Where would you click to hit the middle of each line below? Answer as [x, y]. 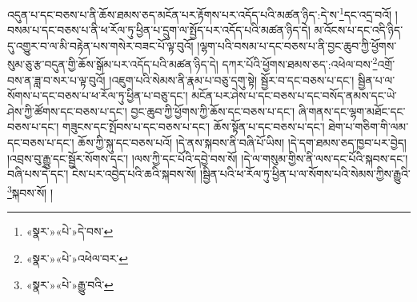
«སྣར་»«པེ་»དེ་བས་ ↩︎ [70, 231]
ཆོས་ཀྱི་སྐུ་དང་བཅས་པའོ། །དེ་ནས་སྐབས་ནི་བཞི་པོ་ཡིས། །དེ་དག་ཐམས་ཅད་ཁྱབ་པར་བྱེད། [242, 143]
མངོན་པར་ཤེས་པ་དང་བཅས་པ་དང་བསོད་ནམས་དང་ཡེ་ [294, 95]
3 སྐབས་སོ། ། [30, 191]
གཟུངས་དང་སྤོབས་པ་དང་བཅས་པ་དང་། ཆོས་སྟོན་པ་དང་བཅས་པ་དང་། [194, 127]
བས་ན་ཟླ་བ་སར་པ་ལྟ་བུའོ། [56, 79]
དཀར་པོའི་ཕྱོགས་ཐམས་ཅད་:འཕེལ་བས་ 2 [300, 63]
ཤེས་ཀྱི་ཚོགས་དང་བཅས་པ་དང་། [67, 111]
